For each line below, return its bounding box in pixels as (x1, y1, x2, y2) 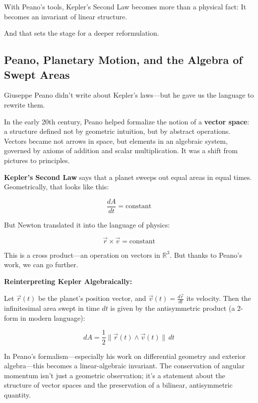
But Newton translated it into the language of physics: (4, 219, 170, 230)
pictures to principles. (4, 155, 70, 165)
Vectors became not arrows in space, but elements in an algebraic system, (4, 135, 228, 146)
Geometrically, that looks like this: (4, 181, 109, 192)
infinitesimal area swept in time (4, 303, 100, 313)
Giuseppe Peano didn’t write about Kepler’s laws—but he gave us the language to (4, 90, 254, 100)
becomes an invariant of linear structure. (4, 11, 128, 21)
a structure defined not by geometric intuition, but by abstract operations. (4, 126, 231, 136)
